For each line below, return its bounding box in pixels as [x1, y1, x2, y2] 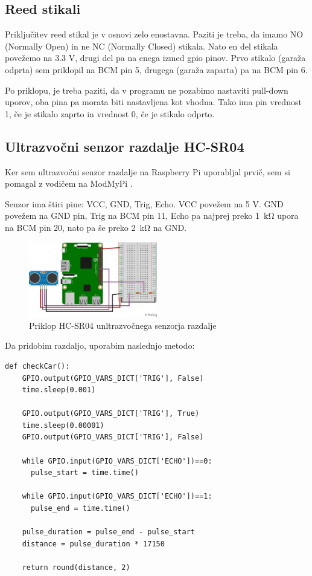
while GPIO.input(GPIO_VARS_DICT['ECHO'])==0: [22, 456, 212, 465]
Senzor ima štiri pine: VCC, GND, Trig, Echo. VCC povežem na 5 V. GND [5, 197, 284, 210]
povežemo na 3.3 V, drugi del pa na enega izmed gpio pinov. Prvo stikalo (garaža [5, 51, 306, 64]
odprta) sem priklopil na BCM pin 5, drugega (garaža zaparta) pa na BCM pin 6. [5, 63, 308, 76]
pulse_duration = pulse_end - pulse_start [22, 528, 195, 537]
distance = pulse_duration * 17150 [22, 539, 165, 548]
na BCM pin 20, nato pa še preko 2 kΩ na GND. [5, 221, 187, 233]
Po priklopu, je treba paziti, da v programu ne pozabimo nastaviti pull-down [5, 83, 288, 96]
